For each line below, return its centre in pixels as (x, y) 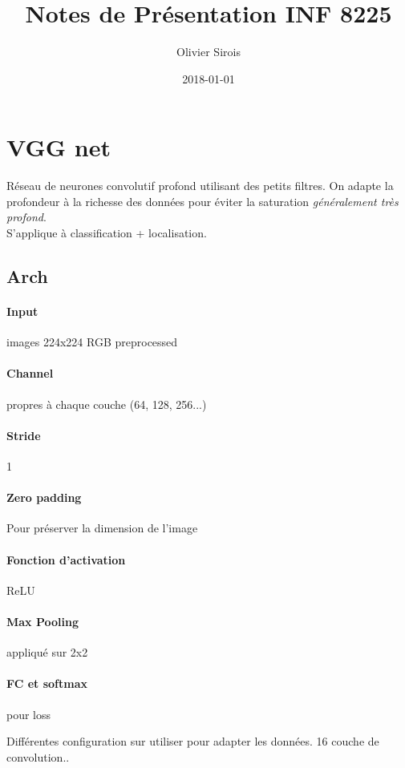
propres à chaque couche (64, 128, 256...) (107, 404)
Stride (24, 435)
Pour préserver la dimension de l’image (102, 528)
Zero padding (44, 497)
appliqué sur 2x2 (47, 652)
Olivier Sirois (209, 52)
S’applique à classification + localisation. (107, 233)
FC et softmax (47, 683)
